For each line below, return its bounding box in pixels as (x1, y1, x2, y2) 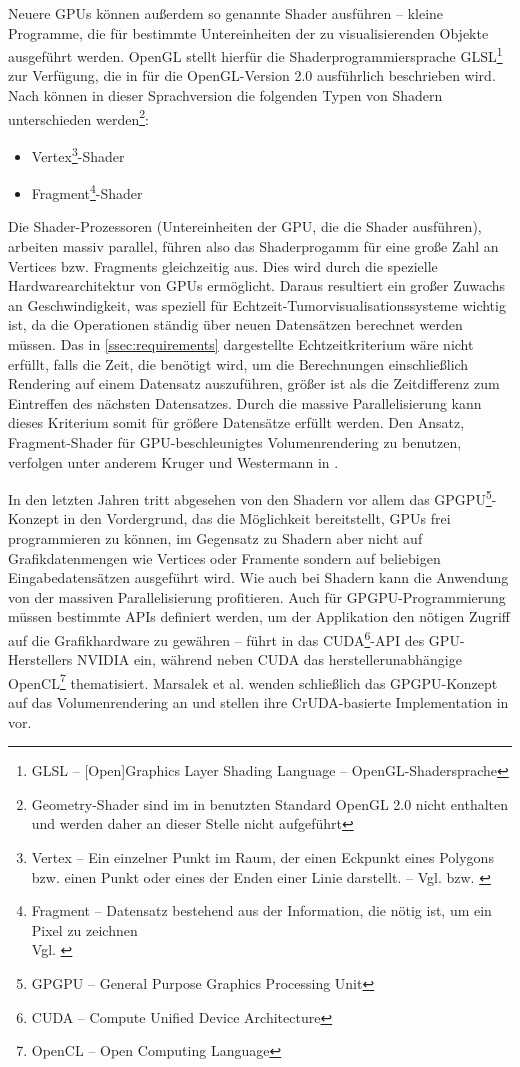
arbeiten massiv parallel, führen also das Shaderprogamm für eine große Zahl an (8, 235, 499, 256)
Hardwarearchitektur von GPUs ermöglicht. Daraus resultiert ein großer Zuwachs (8, 275, 506, 296)
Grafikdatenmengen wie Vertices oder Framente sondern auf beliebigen (8, 547, 441, 568)
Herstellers (8, 649, 73, 670)
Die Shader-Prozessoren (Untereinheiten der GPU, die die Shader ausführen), (8, 216, 482, 237)
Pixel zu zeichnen (31, 919, 138, 940)
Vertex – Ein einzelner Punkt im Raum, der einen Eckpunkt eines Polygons (31, 846, 494, 867)
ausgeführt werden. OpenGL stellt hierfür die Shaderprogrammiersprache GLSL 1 (8, 43, 503, 66)
